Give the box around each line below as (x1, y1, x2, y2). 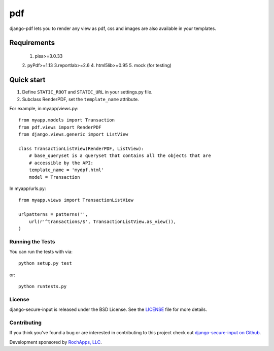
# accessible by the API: (28, 160, 94, 166)
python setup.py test (18, 261, 72, 266)
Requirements (9, 39, 55, 47)
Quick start (9, 76, 46, 84)
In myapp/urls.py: (9, 185, 46, 192)
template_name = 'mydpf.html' (28, 167, 104, 173)
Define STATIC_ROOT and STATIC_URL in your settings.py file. (22, 89, 153, 95)
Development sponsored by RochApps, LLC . (9, 339, 102, 345)
